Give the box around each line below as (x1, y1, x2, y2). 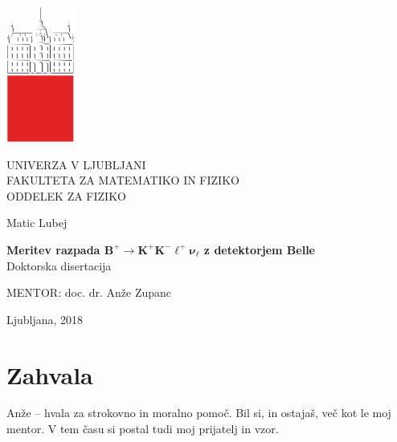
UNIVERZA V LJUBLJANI (6, 156, 146, 172)
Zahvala (6, 358, 93, 391)
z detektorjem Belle (203, 241, 315, 257)
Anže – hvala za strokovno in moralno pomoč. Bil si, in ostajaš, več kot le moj (6, 404, 391, 421)
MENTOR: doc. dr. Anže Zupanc (6, 284, 172, 301)
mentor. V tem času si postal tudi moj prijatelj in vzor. (6, 420, 279, 437)
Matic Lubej (6, 214, 68, 231)
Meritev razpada (6, 241, 100, 257)
